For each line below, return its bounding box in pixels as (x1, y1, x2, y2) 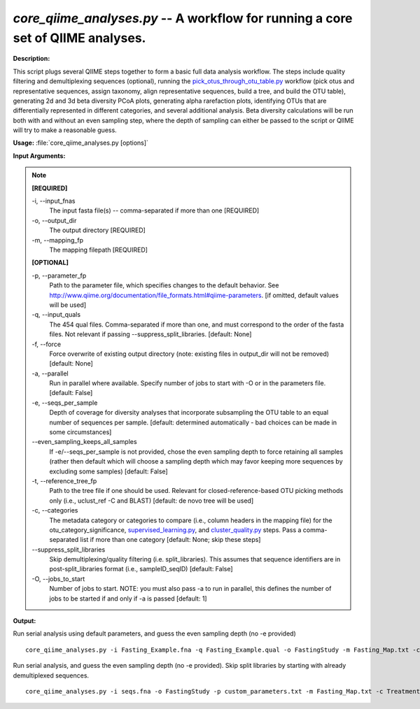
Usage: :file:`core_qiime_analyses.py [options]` (13, 138, 148, 147)
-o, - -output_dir (31, 216, 77, 224)
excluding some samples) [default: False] (49, 467, 168, 475)
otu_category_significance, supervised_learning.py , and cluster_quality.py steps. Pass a (49, 525, 302, 534)
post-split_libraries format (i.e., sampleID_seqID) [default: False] (49, 565, 234, 573)
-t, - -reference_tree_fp (31, 476, 97, 485)
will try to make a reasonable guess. (13, 126, 117, 134)
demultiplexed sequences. (13, 671, 90, 680)
